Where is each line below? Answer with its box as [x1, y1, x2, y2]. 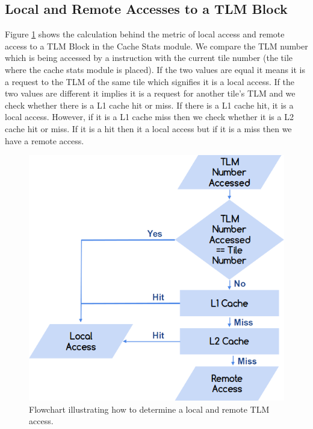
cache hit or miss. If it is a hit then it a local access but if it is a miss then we [5, 122, 292, 135]
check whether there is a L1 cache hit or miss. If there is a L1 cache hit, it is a [5, 98, 294, 111]
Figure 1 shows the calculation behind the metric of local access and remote [5, 28, 285, 40]
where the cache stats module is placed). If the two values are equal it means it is [5, 63, 306, 75]
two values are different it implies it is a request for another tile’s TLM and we [5, 87, 296, 100]
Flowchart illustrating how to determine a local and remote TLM [29, 402, 270, 415]
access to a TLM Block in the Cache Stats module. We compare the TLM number [5, 39, 308, 52]
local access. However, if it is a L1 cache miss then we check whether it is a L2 [5, 110, 294, 123]
